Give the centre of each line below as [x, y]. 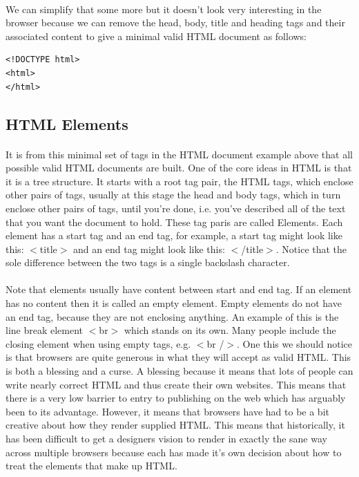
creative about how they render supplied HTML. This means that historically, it [175, 425]
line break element [45, 330]
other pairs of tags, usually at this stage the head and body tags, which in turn [173, 195]
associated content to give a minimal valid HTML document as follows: [156, 36]
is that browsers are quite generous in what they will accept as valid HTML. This [178, 357]
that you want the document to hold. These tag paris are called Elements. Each [174, 222]
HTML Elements [67, 123]
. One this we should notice [295, 343]
